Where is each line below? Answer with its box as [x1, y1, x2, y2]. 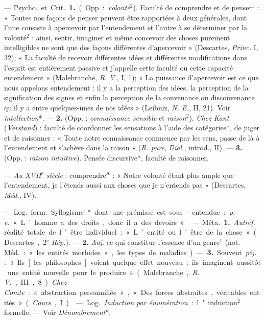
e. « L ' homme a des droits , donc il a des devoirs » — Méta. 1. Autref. [4, 216, 255, 227]
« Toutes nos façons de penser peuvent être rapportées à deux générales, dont [4, 12, 247, 22]
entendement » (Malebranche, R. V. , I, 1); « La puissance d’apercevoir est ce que [4, 72, 259, 83]
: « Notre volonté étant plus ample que [112, 169, 234, 180]
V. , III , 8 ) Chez [4, 277, 67, 287]
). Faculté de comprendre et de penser [133, 2, 252, 12]
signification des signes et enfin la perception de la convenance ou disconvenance [4, 92, 255, 103]
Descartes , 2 [4, 237, 47, 247]
